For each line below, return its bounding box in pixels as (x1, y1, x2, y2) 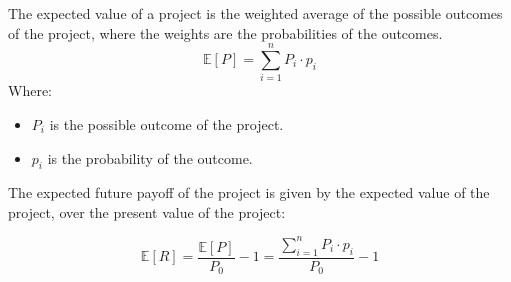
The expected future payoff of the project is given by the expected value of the (8, 182, 490, 203)
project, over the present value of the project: (8, 201, 286, 222)
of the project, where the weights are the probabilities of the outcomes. (8, 22, 443, 43)
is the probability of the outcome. (47, 147, 253, 168)
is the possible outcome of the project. (49, 113, 284, 134)
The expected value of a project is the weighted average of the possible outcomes (8, 3, 503, 23)
